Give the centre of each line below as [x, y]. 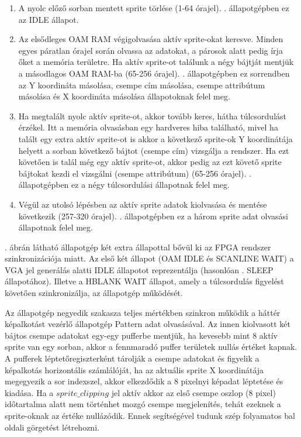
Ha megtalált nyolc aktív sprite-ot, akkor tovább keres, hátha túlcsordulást [152, 116]
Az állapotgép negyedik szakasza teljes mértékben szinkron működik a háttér [143, 312]
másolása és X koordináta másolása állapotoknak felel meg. [124, 96]
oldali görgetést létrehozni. [52, 427]
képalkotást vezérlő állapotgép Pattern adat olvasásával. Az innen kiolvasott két [148, 324]
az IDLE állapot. [49, 19]
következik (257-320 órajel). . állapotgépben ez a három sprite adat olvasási [153, 216]
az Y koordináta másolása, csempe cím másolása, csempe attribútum [142, 85]
